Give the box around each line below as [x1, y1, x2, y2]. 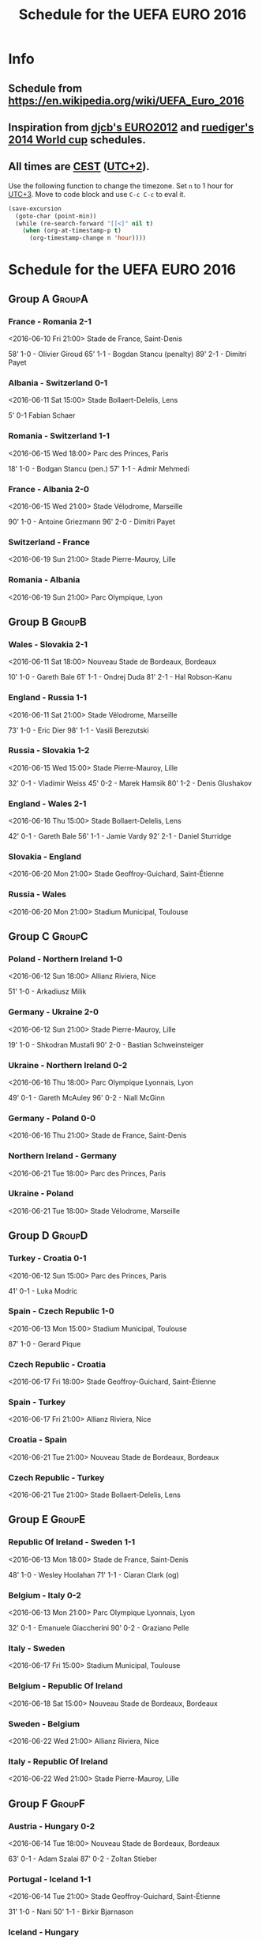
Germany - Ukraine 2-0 [8, 1006, 99, 1017]
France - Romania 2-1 [8, 316, 92, 327]
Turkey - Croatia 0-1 [8, 1252, 87, 1264]
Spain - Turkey [8, 1396, 65, 1408]
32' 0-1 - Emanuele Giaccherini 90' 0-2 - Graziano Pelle [8, 1624, 189, 1633]
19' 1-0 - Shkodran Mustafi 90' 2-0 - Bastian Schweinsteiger [8, 1040, 204, 1049]
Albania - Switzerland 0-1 [8, 377, 108, 388]
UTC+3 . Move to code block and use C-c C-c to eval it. [8, 189, 186, 199]
